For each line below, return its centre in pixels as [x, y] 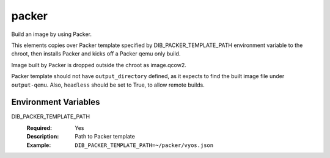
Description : [43, 137]
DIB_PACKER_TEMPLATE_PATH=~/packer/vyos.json [144, 145]
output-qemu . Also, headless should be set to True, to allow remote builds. [108, 85]
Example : [39, 145]
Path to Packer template [105, 137]
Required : [39, 127]
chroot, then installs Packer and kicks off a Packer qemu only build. [96, 54]
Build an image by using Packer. [51, 34]
